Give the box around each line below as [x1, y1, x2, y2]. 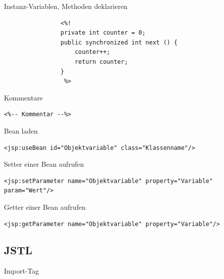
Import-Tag [4, 266, 39, 276]
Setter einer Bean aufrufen [4, 159, 84, 169]
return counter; [75, 58, 128, 65]
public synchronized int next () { [60, 39, 178, 46]
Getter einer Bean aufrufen [4, 201, 86, 212]
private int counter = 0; [60, 29, 146, 37]
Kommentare [4, 92, 43, 102]
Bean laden [4, 125, 38, 136]
